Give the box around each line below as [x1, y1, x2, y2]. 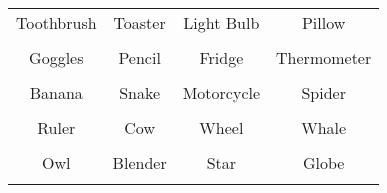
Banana [29, 81, 83, 104]
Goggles [29, 46, 84, 69]
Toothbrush [16, 11, 97, 34]
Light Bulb [183, 11, 260, 34]
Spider [301, 81, 346, 104]
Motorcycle [182, 81, 261, 104]
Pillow [301, 11, 346, 34]
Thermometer [276, 46, 372, 69]
